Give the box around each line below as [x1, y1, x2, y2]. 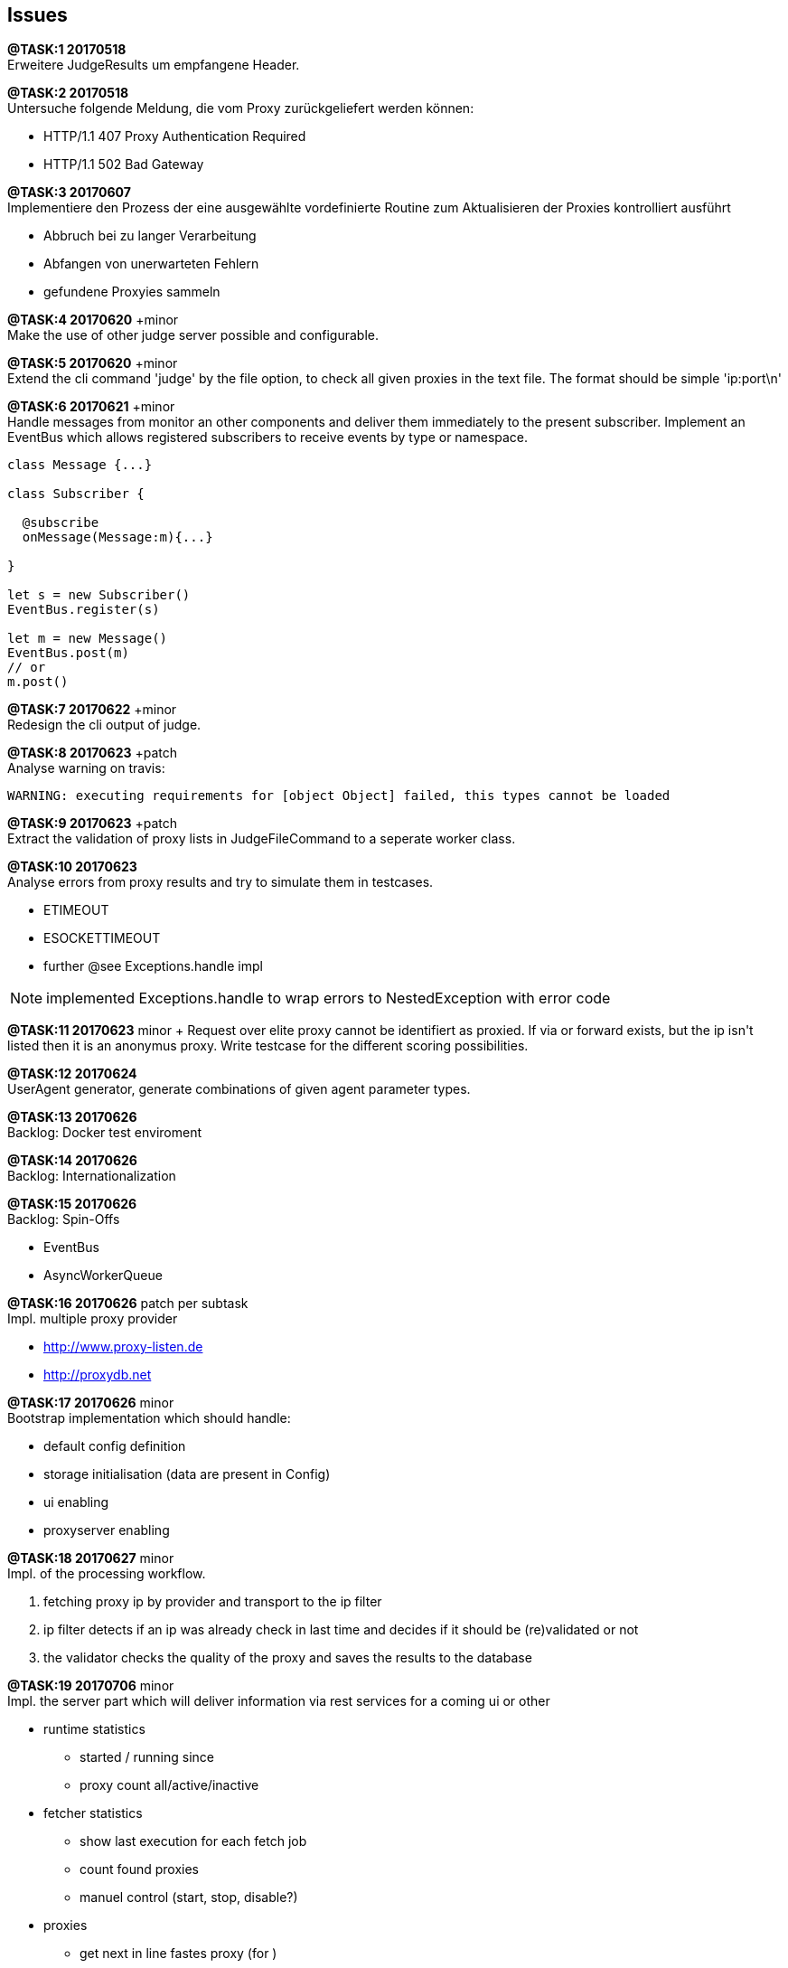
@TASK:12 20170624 [7, 1066, 137, 1082]
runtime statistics [43, 1721, 145, 1737]
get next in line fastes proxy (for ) [80, 1945, 277, 1962]
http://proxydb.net [43, 1367, 152, 1383]
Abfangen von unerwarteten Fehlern [43, 256, 259, 272]
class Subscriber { [7, 486, 145, 502]
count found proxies [80, 1861, 199, 1878]
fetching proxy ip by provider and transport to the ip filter [43, 1594, 382, 1610]
